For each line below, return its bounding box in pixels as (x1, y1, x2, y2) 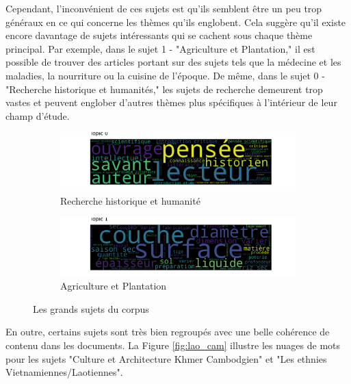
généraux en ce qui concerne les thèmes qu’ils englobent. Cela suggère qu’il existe (5, 14, 346, 29)
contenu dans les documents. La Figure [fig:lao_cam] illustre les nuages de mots (5, 337, 341, 352)
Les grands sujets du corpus (33, 301, 149, 316)
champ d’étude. (5, 108, 70, 123)
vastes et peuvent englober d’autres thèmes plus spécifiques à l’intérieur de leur (5, 95, 337, 110)
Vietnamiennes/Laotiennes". (5, 365, 123, 379)
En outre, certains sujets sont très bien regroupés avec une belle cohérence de (5, 324, 330, 339)
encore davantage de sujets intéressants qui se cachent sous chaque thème (5, 28, 313, 42)
